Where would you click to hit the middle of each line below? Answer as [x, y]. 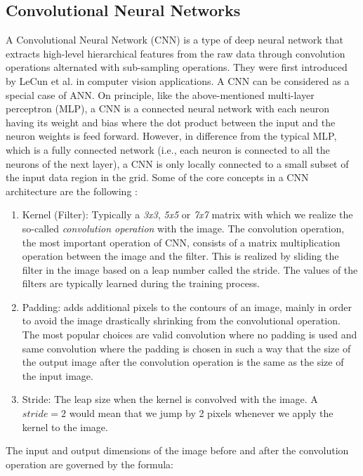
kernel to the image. [65, 427]
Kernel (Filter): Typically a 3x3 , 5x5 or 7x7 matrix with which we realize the [187, 214]
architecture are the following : [72, 191]
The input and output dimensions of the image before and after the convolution [177, 450]
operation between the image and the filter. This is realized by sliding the [180, 256]
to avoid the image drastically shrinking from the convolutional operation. [181, 320]
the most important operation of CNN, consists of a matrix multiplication [181, 242]
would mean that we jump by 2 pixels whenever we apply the [201, 413]
